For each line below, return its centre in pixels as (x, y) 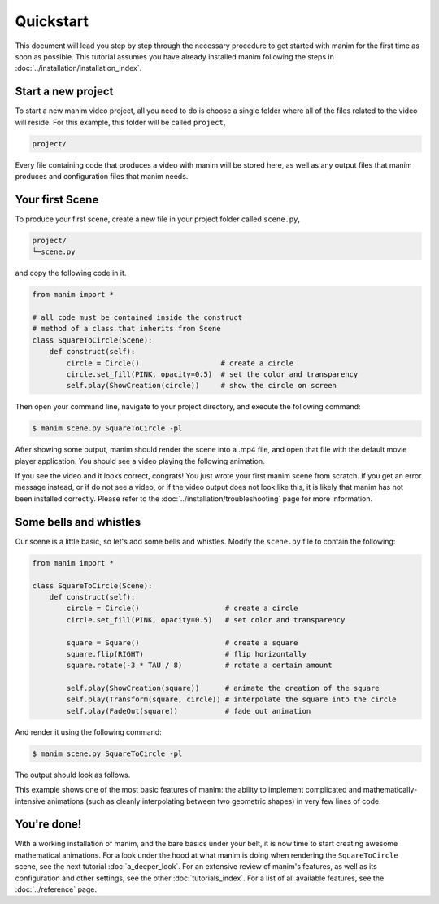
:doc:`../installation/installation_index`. (78, 68)
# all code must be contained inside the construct (137, 318)
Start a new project (64, 92)
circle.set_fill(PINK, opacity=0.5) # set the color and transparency (212, 374)
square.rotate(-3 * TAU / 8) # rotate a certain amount (199, 666)
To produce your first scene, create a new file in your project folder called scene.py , (158, 219)
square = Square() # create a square (182, 642)
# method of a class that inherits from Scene (126, 329)
